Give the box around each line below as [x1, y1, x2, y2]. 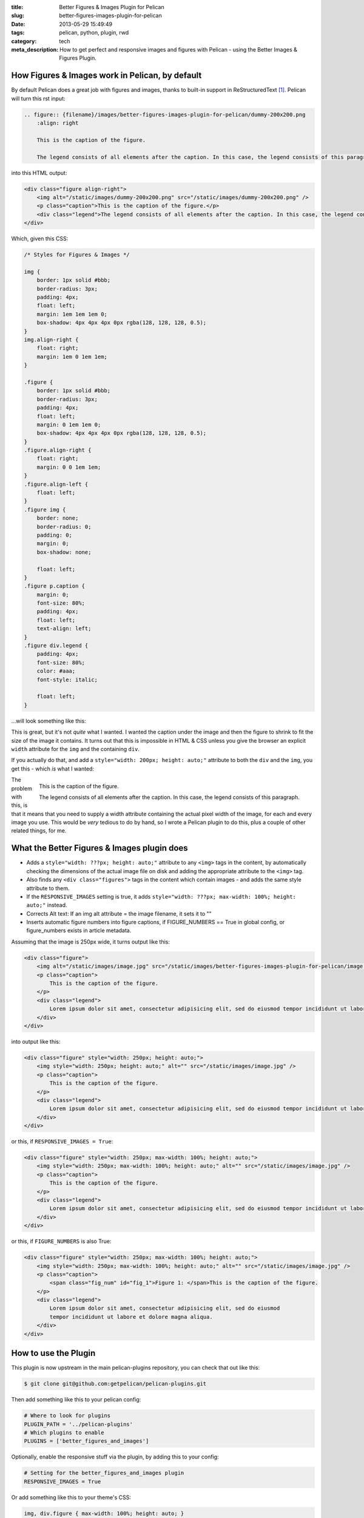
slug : [11, 12, 24, 19]
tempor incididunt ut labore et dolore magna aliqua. [49, 1313, 213, 1320]
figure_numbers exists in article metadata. [26, 927, 132, 934]
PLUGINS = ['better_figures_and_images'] [24, 1438, 149, 1445]
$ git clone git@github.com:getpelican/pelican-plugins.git [24, 1380, 207, 1387]
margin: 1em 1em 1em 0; [36, 310, 107, 318]
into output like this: [11, 1038, 61, 1045]
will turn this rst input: [11, 95, 66, 102]
